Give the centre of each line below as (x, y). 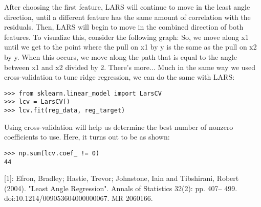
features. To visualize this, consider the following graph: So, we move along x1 (126, 37)
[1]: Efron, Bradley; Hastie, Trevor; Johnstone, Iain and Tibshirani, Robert (122, 178)
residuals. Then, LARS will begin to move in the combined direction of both (124, 27)
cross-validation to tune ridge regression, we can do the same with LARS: (119, 77)
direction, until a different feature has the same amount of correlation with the (127, 17)
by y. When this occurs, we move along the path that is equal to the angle (121, 56)
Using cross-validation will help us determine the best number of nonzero (119, 126)
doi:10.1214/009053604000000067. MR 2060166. (79, 198)
